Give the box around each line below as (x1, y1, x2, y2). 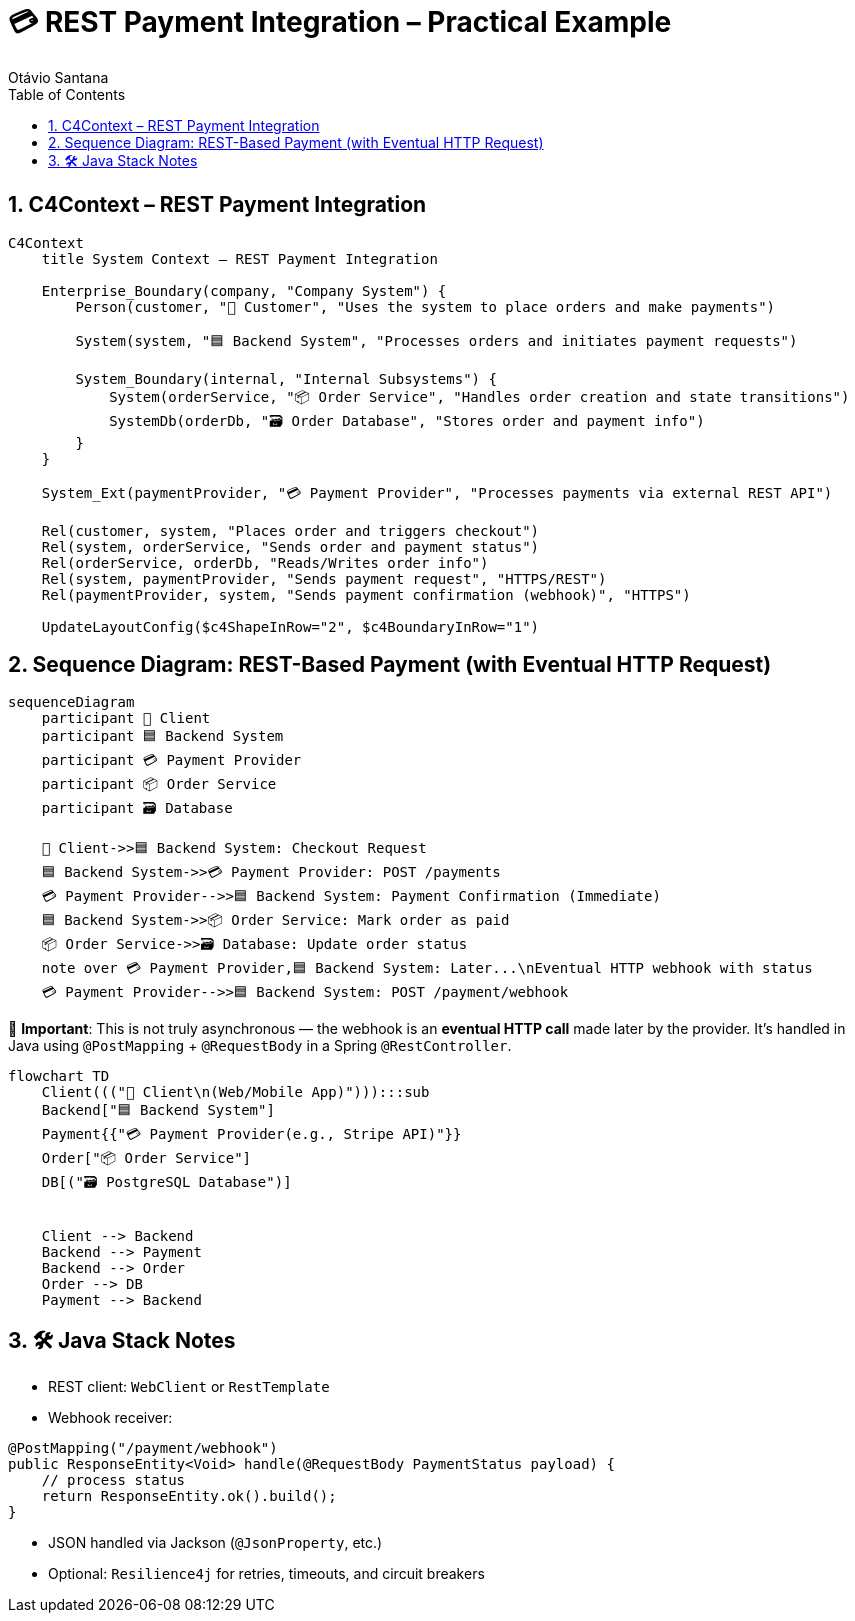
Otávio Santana (8, 68, 109, 86)
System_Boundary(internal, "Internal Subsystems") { (75, 370, 497, 387)
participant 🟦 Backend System (41, 728, 284, 745)
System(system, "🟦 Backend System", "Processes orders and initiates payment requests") (75, 332, 798, 349)
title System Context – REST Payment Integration (41, 250, 438, 267)
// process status (41, 1472, 186, 1489)
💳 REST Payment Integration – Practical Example (8, 5, 672, 39)
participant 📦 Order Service (41, 776, 277, 793)
